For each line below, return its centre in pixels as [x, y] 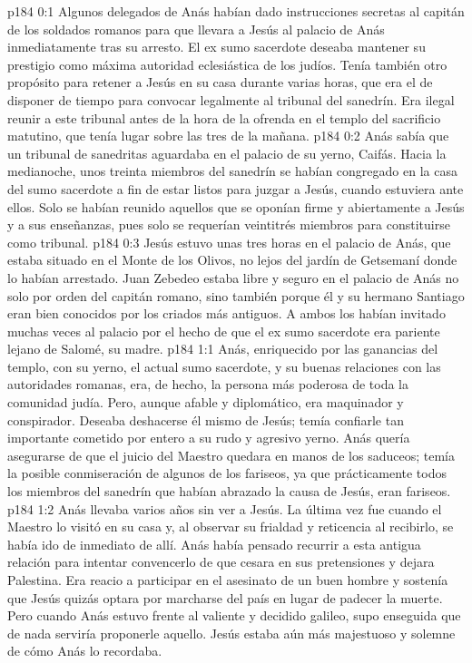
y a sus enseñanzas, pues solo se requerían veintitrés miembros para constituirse [229, 224]
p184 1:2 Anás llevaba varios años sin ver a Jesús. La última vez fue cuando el [225, 508]
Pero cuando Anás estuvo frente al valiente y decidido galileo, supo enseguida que [234, 615]
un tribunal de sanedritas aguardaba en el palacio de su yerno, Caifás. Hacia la [227, 153]
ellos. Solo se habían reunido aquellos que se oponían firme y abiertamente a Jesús [236, 206]
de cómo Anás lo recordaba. [85, 651]
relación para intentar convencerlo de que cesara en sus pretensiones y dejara [221, 562]
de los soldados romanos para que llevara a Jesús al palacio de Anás [196, 29]
